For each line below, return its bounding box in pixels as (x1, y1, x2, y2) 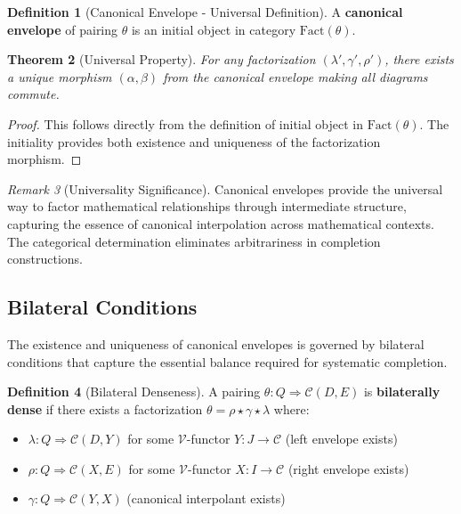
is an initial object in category (131, 20, 296, 38)
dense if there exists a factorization (7, 399, 203, 418)
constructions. (7, 249, 83, 268)
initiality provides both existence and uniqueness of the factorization (7, 132, 381, 151)
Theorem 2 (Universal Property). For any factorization (7, 50, 316, 69)
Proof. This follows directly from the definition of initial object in (7, 114, 363, 133)
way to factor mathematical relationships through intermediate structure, (7, 197, 407, 216)
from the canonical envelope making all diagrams (163, 67, 428, 86)
